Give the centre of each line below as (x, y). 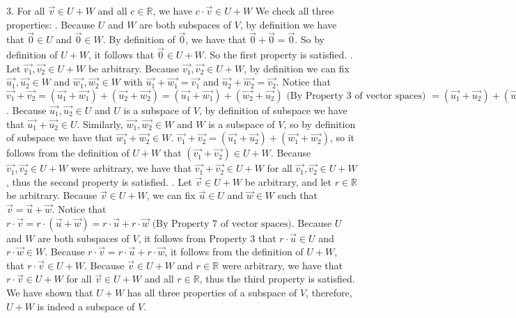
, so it (342, 137)
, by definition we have (288, 24)
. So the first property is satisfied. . (278, 55)
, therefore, (329, 292)
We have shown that (50, 292)
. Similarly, (100, 124)
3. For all (26, 10)
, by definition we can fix (297, 68)
